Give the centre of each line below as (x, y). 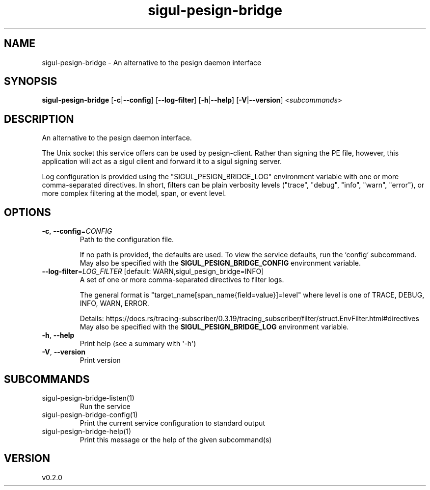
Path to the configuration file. (127, 240)
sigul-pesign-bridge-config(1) (90, 414)
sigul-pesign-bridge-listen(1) (88, 398)
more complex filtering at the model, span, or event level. (134, 193)
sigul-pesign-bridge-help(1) (87, 431)
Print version (100, 360)
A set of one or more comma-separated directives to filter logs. (182, 280)
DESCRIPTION (39, 119)
